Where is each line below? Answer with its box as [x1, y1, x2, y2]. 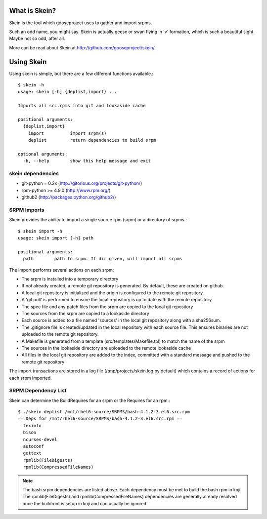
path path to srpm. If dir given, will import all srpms [23, 256, 182, 262]
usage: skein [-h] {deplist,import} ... [18, 89, 117, 95]
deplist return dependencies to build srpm [28, 137, 156, 143]
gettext [23, 450, 42, 456]
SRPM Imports [9, 206, 44, 213]
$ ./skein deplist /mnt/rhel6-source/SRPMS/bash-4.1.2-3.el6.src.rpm [18, 409, 190, 415]
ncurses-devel [23, 437, 57, 442]
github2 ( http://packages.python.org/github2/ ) [21, 194, 116, 200]
